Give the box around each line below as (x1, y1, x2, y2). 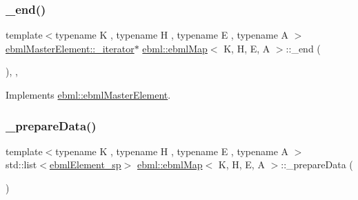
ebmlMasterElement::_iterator (6, 41, 135, 55)
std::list (6, 157, 37, 172)
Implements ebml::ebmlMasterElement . (6, 88, 171, 101)
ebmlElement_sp (49, 157, 121, 172)
